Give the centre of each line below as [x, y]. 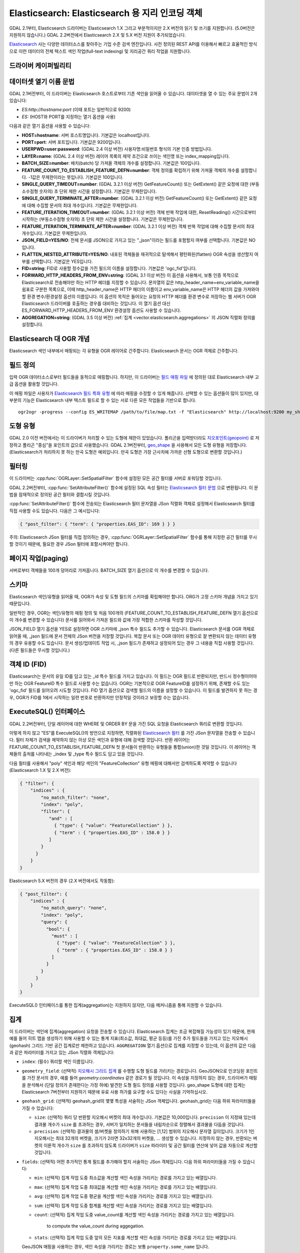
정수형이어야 [245, 676]
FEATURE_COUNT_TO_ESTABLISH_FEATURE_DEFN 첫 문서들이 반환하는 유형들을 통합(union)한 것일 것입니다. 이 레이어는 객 [132, 747]
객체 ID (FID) [28, 664]
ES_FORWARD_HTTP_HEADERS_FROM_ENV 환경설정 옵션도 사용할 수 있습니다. [101, 310]
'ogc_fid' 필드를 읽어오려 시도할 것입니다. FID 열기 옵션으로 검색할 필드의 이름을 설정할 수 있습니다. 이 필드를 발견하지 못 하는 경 [133, 690]
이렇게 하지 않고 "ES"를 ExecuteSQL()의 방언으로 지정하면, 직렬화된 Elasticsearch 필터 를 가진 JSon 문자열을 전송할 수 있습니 [132, 733]
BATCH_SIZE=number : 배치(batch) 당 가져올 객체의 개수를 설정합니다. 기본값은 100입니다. [111, 163]
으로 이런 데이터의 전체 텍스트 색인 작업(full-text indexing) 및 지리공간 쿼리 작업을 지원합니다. [100, 51]
